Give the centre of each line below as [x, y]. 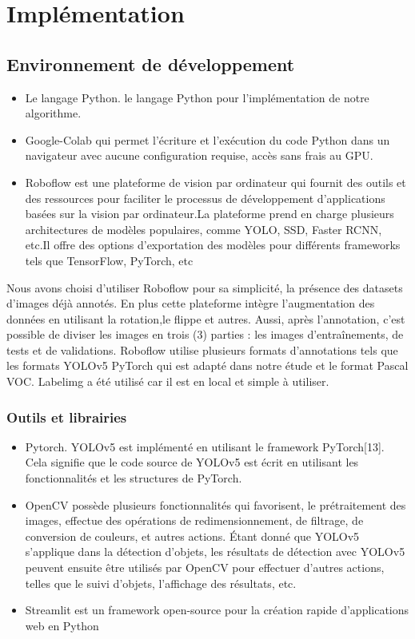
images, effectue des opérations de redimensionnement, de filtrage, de [194, 520]
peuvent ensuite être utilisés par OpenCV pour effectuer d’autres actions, [205, 568]
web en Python [62, 625]
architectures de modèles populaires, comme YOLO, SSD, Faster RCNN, [204, 229]
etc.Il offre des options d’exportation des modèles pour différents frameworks [213, 245]
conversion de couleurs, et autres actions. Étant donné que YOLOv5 [192, 536]
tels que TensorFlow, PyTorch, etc [109, 260]
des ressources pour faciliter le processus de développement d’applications [205, 198]
